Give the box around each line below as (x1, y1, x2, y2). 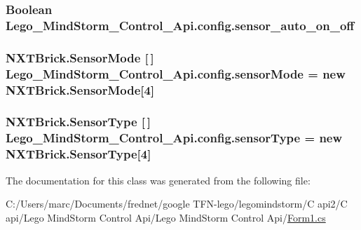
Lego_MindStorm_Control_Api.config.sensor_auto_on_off (6, 16, 355, 34)
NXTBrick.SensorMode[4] (6, 81, 155, 98)
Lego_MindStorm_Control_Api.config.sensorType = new (6, 129, 343, 147)
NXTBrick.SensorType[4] (6, 145, 151, 163)
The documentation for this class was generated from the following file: (6, 172, 311, 187)
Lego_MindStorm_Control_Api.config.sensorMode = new (6, 65, 346, 82)
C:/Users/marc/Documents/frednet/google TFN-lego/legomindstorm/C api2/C (6, 196, 348, 211)
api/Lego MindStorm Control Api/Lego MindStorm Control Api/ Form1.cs (6, 210, 326, 224)
